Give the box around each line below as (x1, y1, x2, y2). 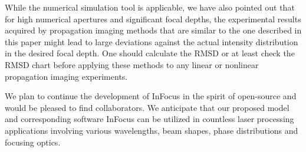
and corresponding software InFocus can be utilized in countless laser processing (5, 113, 294, 125)
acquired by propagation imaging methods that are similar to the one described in (5, 24, 302, 36)
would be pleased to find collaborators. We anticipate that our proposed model (5, 101, 289, 113)
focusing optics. (5, 136, 61, 148)
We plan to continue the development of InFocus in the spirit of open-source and (5, 90, 297, 102)
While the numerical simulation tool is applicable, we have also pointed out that (5, 1, 295, 13)
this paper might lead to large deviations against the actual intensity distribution (5, 35, 298, 48)
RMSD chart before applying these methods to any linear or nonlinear (5, 58, 259, 70)
